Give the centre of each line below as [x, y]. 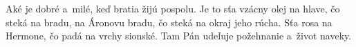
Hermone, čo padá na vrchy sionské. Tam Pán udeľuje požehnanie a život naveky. [179, 36]
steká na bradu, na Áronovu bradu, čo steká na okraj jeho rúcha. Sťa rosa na [169, 22]
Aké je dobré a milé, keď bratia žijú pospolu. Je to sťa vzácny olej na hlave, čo [173, 8]
